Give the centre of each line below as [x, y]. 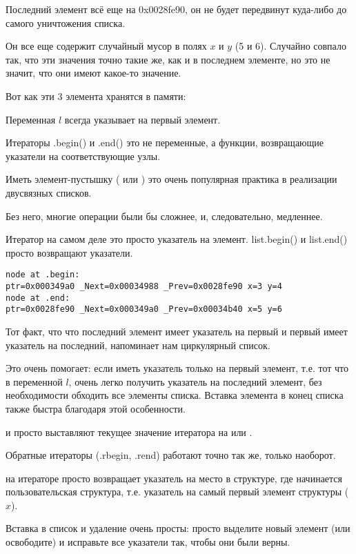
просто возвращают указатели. [69, 252]
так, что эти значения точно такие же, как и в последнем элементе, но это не [168, 59]
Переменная [31, 119]
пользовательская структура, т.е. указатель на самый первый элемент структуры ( [177, 492]
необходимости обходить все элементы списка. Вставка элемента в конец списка [175, 395]
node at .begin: [43, 275]
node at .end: [38, 298]
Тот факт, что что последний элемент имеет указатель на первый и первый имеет [177, 331]
